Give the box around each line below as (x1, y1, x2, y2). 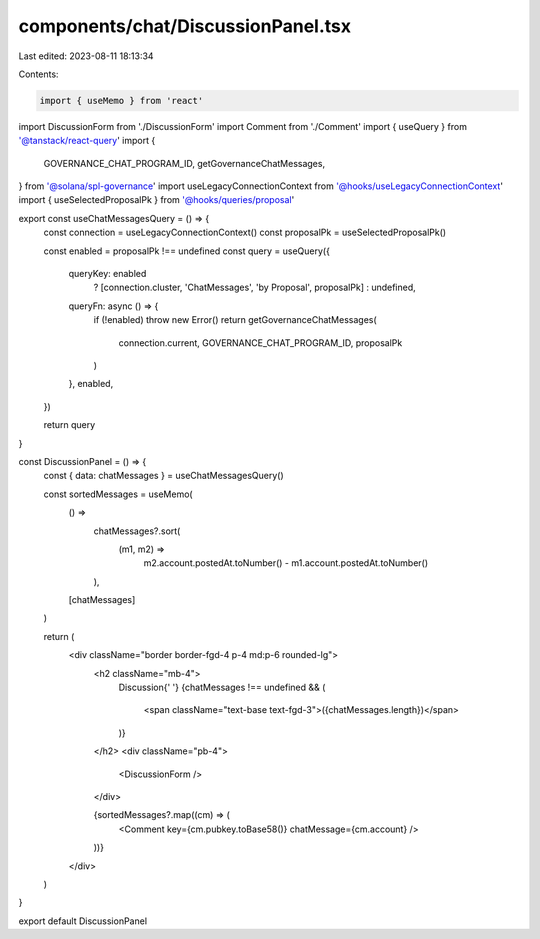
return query (43, 419, 96, 431)
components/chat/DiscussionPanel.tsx (18, 15, 352, 37)
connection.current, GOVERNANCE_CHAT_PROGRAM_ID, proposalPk (118, 336, 403, 349)
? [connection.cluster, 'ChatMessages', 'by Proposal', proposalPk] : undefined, (93, 281, 417, 294)
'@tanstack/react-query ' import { (18, 135, 156, 147)
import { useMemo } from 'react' (39, 95, 204, 106)
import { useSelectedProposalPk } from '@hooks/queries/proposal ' (18, 194, 295, 206)
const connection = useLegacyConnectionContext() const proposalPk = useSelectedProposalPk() (43, 226, 447, 239)
